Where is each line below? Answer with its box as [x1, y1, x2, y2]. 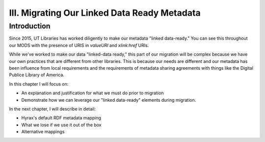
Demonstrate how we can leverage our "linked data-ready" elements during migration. [21, 97, 196, 103]
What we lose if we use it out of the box [21, 122, 102, 128]
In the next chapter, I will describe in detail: [9, 106, 96, 112]
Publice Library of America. [9, 72, 65, 78]
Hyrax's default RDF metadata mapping [21, 115, 102, 121]
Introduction [9, 22, 51, 30]
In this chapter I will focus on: [9, 81, 69, 87]
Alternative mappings [21, 129, 65, 135]
